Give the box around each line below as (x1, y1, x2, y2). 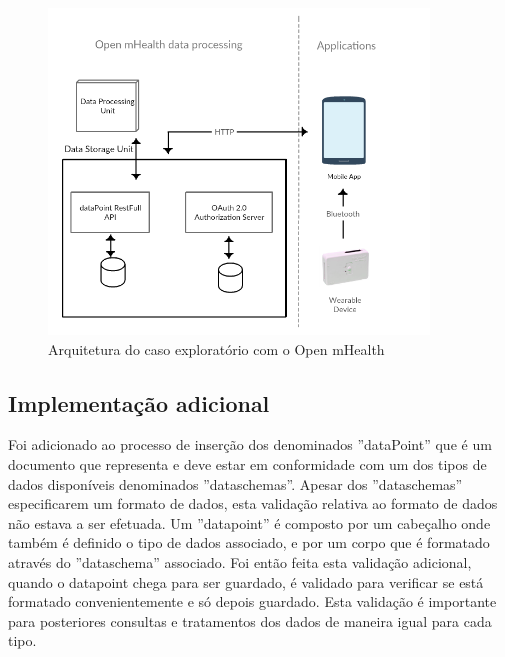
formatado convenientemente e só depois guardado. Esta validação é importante (8, 591, 497, 612)
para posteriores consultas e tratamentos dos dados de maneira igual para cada (8, 610, 492, 631)
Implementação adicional (8, 387, 270, 418)
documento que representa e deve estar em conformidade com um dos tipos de (8, 453, 487, 474)
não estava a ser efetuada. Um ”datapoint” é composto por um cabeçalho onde (8, 512, 491, 533)
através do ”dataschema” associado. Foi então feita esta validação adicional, (8, 551, 472, 572)
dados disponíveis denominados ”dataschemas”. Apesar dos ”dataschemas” (8, 473, 463, 494)
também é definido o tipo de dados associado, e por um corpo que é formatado (8, 532, 490, 553)
